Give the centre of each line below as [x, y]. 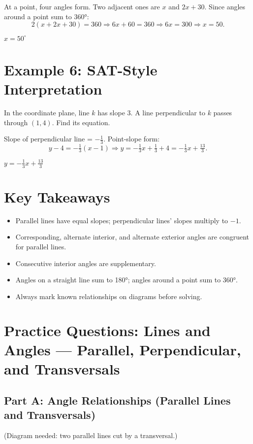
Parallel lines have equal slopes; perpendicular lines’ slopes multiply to [122, 220]
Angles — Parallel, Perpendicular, [123, 349]
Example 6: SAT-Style [81, 69]
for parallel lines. [41, 247]
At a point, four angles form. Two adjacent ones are [82, 6]
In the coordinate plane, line [47, 112]
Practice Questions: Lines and [107, 330]
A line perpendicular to [170, 112]
